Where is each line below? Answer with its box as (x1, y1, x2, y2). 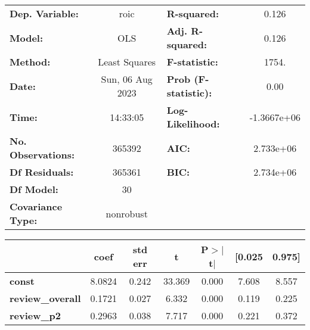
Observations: (10, 148, 75, 161)
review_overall (10, 291, 81, 305)
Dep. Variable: (10, 7, 79, 20)
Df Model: (10, 182, 58, 196)
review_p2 (10, 309, 61, 322)
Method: (10, 55, 51, 69)
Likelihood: (166, 117, 220, 130)
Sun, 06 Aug (101, 72, 153, 86)
